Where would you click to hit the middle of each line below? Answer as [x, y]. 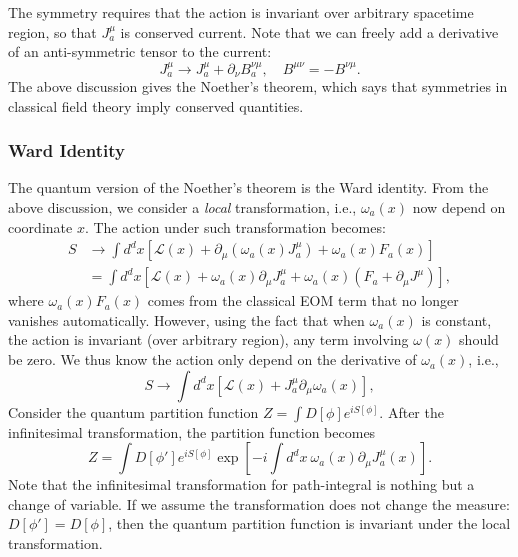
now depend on [459, 207]
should [479, 339]
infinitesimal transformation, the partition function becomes [192, 431]
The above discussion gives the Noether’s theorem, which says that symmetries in [258, 86]
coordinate [40, 226]
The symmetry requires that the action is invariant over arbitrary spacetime [241, 12]
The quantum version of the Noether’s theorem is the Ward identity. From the [248, 187]
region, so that [52, 31]
